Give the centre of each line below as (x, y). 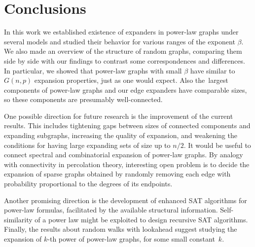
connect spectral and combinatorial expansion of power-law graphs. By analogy (124, 155)
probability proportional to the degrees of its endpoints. (88, 184)
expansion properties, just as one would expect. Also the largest (131, 80)
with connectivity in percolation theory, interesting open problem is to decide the (127, 164)
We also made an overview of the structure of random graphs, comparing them (123, 51)
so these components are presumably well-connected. (83, 99)
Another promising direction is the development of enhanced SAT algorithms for (126, 200)
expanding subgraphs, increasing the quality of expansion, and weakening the (121, 135)
